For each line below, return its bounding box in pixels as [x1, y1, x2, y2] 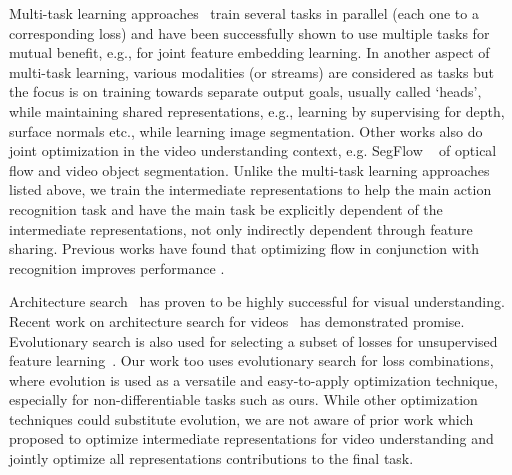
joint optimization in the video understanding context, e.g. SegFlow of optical [9, 140, 497, 161]
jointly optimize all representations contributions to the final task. [9, 448, 414, 469]
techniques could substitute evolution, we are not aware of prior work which [9, 408, 474, 429]
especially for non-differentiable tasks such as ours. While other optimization [9, 389, 478, 410]
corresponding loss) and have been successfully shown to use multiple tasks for [9, 22, 490, 43]
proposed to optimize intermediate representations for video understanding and [9, 428, 494, 449]
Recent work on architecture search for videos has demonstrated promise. [9, 310, 465, 331]
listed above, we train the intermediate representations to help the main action [9, 179, 492, 200]
